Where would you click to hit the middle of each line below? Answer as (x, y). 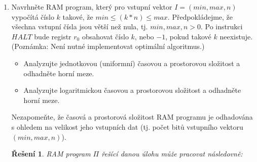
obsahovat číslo (105, 36)
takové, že (78, 16)
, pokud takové (188, 36)
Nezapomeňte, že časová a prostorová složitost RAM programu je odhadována (132, 117)
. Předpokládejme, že (200, 16)
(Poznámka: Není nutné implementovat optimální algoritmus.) (108, 46)
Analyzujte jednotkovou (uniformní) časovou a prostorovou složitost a (132, 63)
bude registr (53, 36)
